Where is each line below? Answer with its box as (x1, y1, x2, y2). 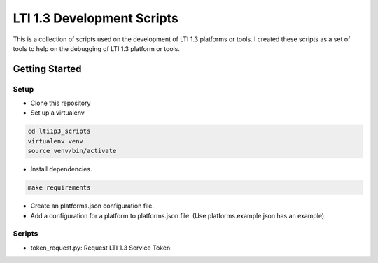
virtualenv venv (27, 137, 84, 145)
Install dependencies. (30, 165, 92, 173)
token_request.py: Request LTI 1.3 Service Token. (30, 243, 173, 252)
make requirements (27, 184, 91, 192)
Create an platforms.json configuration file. (30, 201, 154, 210)
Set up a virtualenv (30, 108, 85, 117)
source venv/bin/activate (27, 147, 117, 155)
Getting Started (13, 63, 82, 75)
